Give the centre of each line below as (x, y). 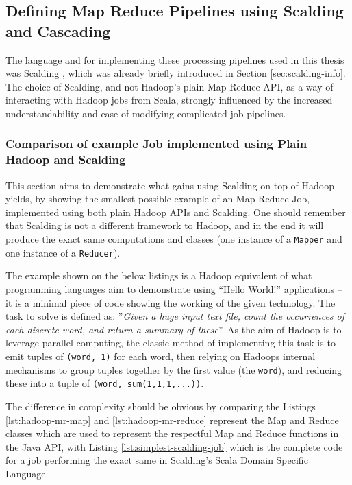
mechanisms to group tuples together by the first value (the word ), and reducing (174, 369)
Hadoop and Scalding (66, 159)
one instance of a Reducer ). (63, 252)
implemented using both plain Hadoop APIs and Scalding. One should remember (176, 212)
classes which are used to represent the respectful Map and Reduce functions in (172, 433)
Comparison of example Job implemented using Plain (156, 144)
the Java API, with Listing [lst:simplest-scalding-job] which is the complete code (174, 446)
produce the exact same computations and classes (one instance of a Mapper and (174, 239)
